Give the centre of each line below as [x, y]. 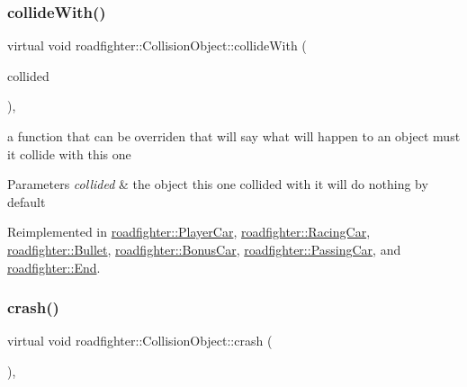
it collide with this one [69, 153]
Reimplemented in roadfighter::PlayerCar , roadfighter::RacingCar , [189, 232]
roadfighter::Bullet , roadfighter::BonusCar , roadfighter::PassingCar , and [204, 249]
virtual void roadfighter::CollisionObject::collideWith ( [157, 45]
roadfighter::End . [54, 267]
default [27, 201]
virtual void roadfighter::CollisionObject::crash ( [140, 341]
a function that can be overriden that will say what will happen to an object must [234, 136]
